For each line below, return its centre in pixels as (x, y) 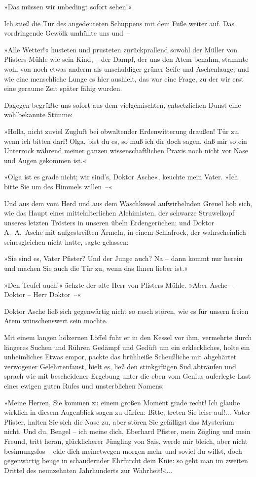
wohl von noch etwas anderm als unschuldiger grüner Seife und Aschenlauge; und (127, 68)
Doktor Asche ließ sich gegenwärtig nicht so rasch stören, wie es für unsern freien (126, 311)
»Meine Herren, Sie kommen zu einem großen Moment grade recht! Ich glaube (122, 402)
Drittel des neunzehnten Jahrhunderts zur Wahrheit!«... (88, 470)
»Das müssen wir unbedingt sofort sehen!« (68, 6)
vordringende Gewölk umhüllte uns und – (67, 33)
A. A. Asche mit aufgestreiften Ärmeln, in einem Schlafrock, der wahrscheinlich (125, 232)
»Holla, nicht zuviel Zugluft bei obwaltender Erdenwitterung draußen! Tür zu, (122, 131)
